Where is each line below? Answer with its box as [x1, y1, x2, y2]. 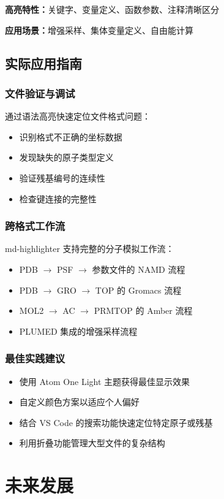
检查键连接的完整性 [19, 192, 97, 205]
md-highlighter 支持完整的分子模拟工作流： [5, 242, 174, 255]
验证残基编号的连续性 [19, 171, 105, 184]
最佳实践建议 [5, 351, 65, 366]
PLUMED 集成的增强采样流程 [19, 324, 138, 337]
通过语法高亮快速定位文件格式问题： [5, 110, 151, 123]
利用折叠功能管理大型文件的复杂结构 [19, 436, 165, 449]
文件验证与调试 [5, 85, 75, 101]
